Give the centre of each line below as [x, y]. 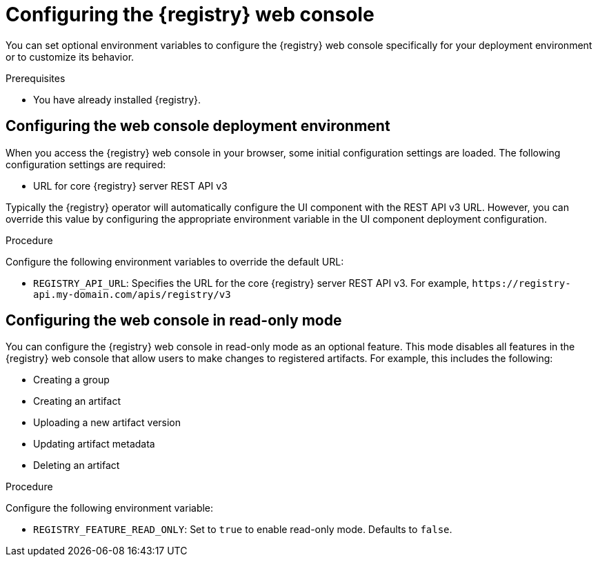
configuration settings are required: [86, 164]
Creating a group [71, 380]
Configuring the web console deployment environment [198, 126]
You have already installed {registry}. [117, 99]
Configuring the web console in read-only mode [174, 321]
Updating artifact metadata [94, 444]
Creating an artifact [77, 401]
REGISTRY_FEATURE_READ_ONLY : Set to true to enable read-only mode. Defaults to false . [243, 530]
